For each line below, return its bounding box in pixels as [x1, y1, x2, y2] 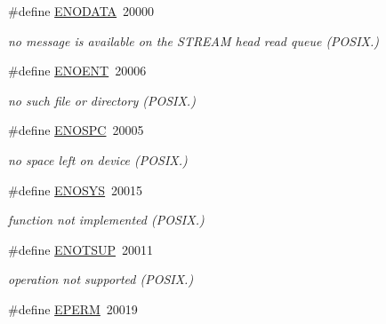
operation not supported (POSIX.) [8, 270, 194, 288]
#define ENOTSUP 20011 [8, 240, 153, 258]
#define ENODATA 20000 [8, 2, 155, 20]
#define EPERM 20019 [8, 299, 138, 318]
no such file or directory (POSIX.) [8, 91, 196, 109]
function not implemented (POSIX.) [8, 210, 205, 229]
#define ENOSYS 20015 [8, 180, 143, 199]
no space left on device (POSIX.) [8, 150, 188, 169]
